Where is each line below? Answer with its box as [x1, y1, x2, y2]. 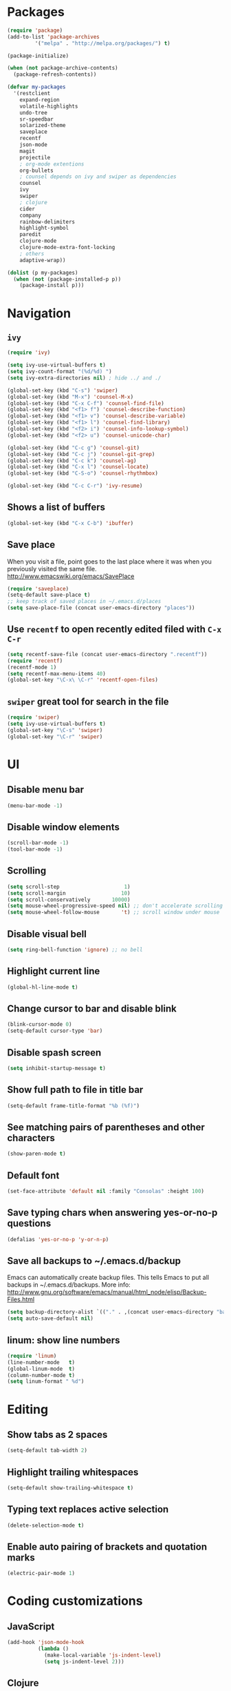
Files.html [7, 1295, 35, 1304]
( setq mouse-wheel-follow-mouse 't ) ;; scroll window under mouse [7, 909, 220, 916]
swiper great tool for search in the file [7, 695, 170, 707]
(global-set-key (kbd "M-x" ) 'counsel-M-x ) [7, 393, 134, 400]
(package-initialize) [7, 52, 69, 59]
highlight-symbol [19, 225, 69, 232]
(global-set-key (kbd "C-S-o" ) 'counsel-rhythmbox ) [7, 470, 158, 477]
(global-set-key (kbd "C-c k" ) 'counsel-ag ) [7, 457, 137, 464]
